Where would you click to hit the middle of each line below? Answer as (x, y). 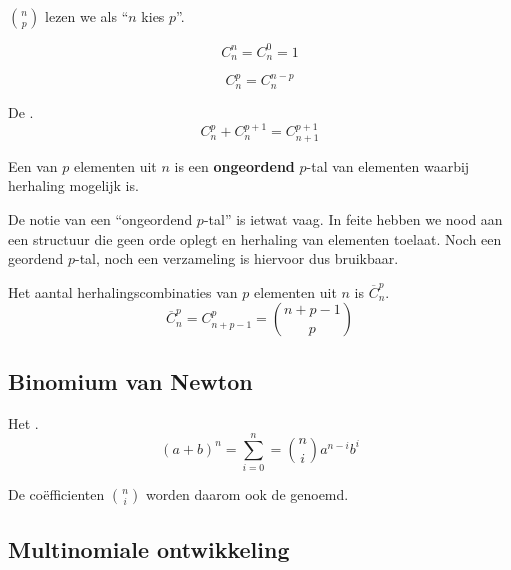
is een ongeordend (234, 165)
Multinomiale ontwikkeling (149, 548)
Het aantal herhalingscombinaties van (123, 291)
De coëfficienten (56, 494)
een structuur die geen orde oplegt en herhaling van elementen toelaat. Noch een (255, 238)
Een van (33, 165)
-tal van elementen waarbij (388, 165)
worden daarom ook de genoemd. (247, 494)
